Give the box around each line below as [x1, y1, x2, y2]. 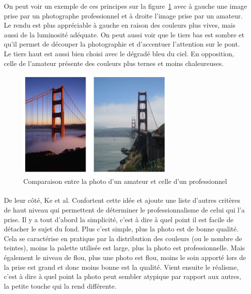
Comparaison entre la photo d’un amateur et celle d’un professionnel [23, 176, 227, 186]
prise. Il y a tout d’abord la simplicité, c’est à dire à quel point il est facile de [4, 214, 234, 224]
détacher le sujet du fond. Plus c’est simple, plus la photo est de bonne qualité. [4, 224, 239, 234]
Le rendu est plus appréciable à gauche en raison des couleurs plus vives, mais [4, 20, 235, 30]
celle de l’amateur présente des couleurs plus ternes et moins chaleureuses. [4, 58, 224, 68]
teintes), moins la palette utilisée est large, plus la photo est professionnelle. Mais [4, 243, 245, 253]
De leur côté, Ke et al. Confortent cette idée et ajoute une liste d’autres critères [4, 195, 240, 205]
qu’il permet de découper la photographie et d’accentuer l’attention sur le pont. [4, 39, 240, 49]
